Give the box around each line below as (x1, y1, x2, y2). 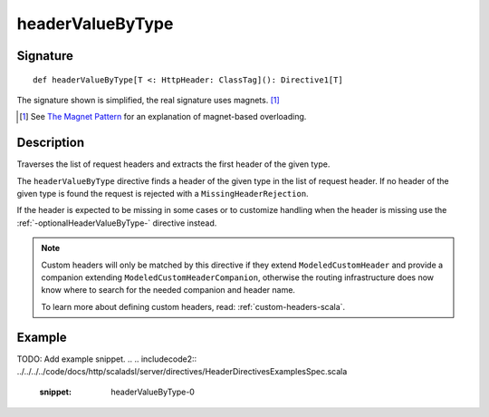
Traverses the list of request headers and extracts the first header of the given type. (16, 159, 331, 170)
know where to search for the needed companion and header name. (41, 285, 296, 296)
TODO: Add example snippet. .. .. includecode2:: (16, 354, 197, 364)
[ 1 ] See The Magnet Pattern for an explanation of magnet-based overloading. (19, 112, 307, 122)
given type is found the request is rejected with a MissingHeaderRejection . (16, 189, 309, 199)
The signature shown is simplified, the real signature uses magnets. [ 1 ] (16, 94, 280, 105)
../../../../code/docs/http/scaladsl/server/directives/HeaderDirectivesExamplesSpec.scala (16, 366, 348, 377)
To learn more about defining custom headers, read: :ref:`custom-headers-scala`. (41, 301, 346, 312)
